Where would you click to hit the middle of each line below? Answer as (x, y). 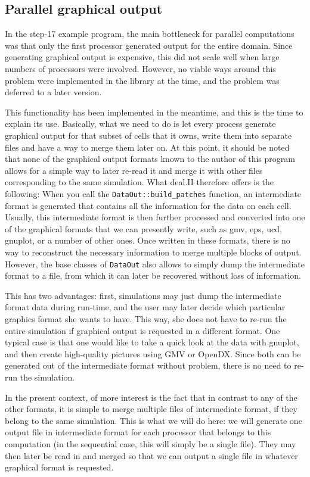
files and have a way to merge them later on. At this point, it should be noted (147, 147)
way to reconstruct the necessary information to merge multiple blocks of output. (153, 252)
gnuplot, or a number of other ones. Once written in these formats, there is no (148, 240)
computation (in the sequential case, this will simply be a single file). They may (151, 443)
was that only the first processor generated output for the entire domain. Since (149, 45)
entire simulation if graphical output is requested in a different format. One (142, 330)
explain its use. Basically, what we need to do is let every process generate (140, 124)
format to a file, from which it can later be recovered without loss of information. (153, 275)
